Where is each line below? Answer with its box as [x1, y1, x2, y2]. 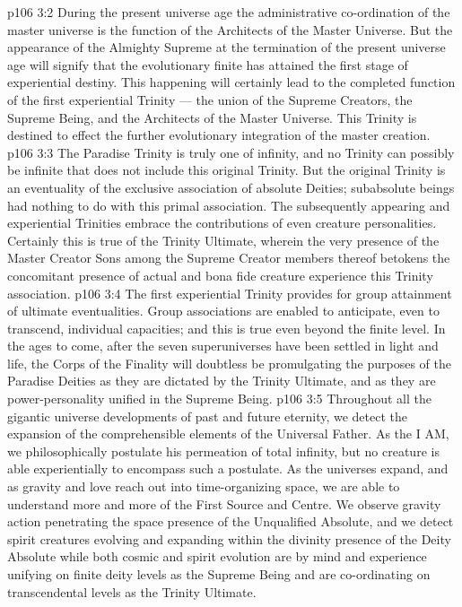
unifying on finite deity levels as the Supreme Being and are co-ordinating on [7, 565, 431, 583]
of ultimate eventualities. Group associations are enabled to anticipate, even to [7, 301, 440, 320]
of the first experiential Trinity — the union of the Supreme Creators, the [7, 90, 413, 108]
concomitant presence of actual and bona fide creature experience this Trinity [7, 265, 433, 284]
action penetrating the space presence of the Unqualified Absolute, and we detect [7, 512, 454, 531]
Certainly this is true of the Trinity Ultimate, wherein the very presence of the [7, 230, 440, 249]
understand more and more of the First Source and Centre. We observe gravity [7, 494, 441, 513]
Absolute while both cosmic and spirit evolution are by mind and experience [7, 547, 427, 566]
